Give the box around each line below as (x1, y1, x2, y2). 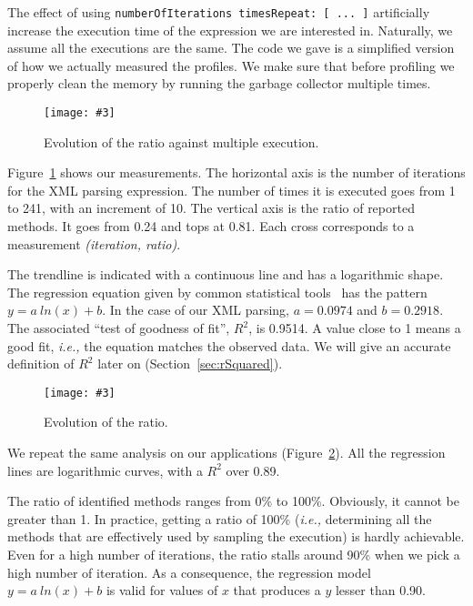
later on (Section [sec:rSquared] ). (97, 354, 283, 373)
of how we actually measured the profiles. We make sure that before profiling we (7, 56, 455, 75)
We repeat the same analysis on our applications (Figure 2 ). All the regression (7, 443, 446, 462)
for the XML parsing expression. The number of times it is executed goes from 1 (7, 180, 456, 199)
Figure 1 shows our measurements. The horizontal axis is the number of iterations (7, 163, 466, 182)
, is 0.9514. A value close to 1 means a (248, 318, 461, 338)
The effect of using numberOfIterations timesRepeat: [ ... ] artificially (7, 3, 430, 21)
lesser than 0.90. (335, 581, 426, 600)
